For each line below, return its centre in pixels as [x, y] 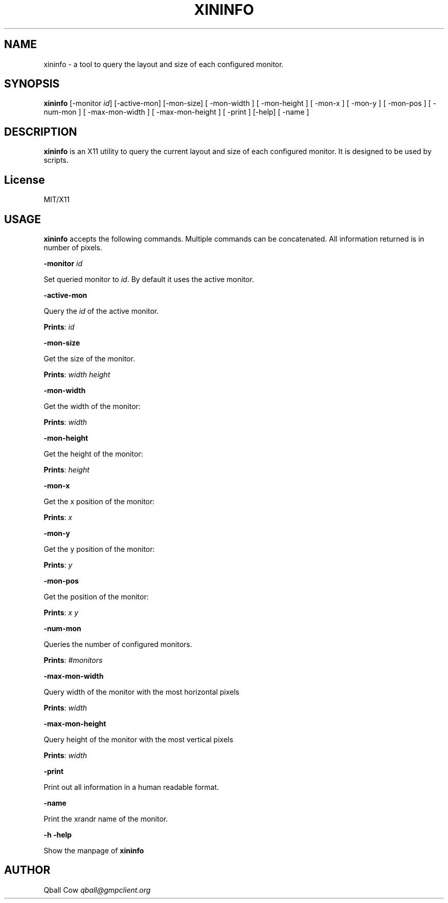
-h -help [58, 834]
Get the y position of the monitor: [99, 549]
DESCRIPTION [41, 132]
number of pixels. [73, 247]
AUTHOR [27, 870]
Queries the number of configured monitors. [118, 644]
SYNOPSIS [32, 84]
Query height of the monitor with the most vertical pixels [138, 739]
